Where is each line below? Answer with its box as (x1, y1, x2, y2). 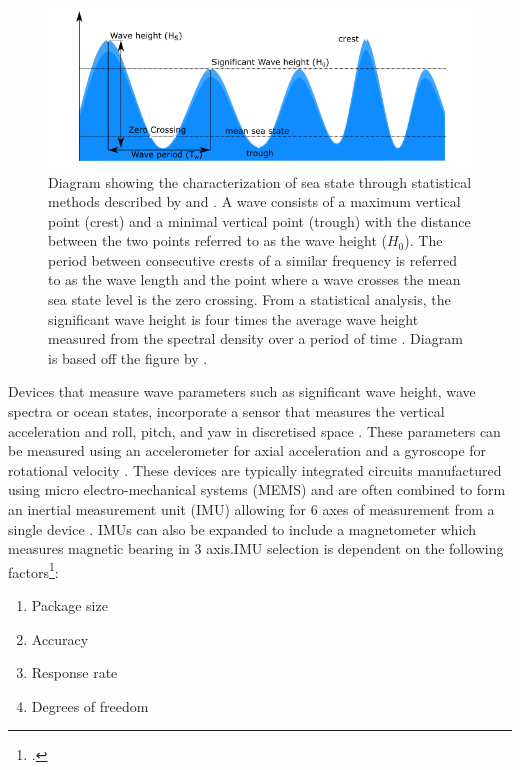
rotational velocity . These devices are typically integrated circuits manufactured (8, 459, 502, 480)
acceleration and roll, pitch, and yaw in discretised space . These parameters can (8, 420, 501, 441)
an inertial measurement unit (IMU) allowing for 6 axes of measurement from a (8, 499, 495, 520)
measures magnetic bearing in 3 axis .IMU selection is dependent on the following (8, 538, 504, 559)
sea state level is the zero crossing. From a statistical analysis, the (48, 289, 451, 310)
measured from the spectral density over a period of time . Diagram (48, 328, 463, 349)
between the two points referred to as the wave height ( (48, 230, 387, 251)
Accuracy (31, 628, 89, 649)
